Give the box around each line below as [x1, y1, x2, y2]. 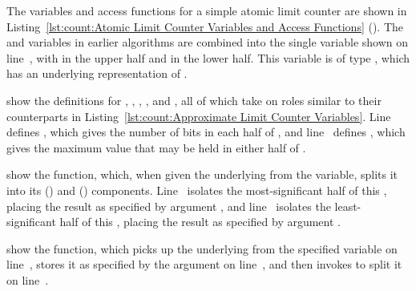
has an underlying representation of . [6, 65, 188, 82]
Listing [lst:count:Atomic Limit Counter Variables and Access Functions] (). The [6, 18, 404, 34]
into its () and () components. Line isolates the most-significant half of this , [6, 181, 387, 198]
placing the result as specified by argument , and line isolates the [6, 197, 331, 214]
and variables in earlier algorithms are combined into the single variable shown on [6, 34, 409, 51]
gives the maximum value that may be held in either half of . [6, 139, 306, 156]
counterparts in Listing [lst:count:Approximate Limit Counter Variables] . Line [6, 107, 391, 124]
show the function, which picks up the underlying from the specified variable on [6, 240, 398, 257]
